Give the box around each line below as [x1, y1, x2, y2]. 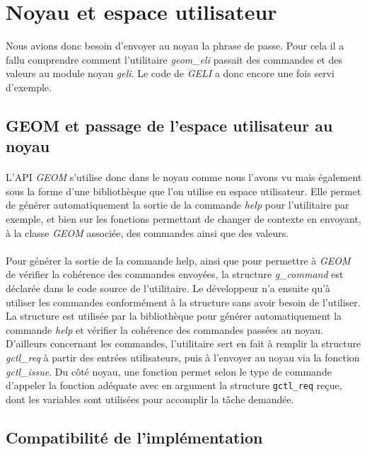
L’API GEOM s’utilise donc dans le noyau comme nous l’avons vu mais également [6, 170, 362, 185]
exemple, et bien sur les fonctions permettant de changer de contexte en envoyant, [6, 211, 361, 226]
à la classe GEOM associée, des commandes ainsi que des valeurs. [6, 225, 289, 240]
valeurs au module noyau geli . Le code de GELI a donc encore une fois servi [6, 66, 334, 81]
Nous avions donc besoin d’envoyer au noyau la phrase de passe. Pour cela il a [6, 38, 344, 53]
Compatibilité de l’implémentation [6, 426, 263, 448]
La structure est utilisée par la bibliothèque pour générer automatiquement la [6, 308, 342, 323]
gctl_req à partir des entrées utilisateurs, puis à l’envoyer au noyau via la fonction [6, 349, 360, 364]
